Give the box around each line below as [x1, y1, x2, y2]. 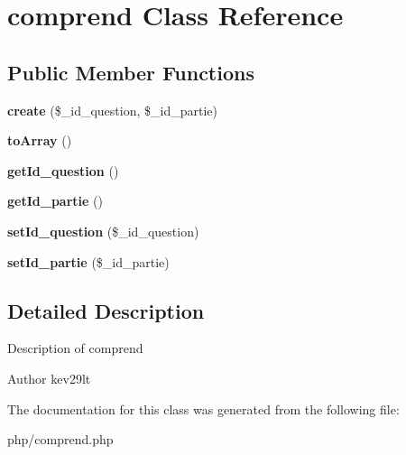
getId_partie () [7, 191, 103, 210]
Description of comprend [7, 339, 143, 357]
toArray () [7, 131, 72, 150]
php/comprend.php [7, 430, 114, 449]
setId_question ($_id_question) [7, 221, 199, 240]
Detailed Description [7, 296, 205, 324]
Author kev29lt [7, 368, 91, 387]
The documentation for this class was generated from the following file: [7, 399, 400, 418]
